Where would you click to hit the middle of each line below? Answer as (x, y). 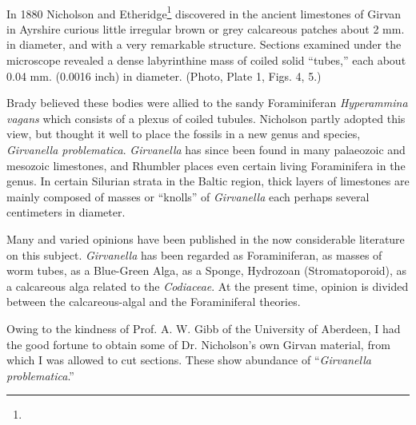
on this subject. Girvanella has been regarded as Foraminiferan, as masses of (194, 254)
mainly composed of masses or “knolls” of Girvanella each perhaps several (188, 196)
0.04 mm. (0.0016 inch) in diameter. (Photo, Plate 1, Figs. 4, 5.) (164, 75)
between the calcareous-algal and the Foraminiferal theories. (154, 302)
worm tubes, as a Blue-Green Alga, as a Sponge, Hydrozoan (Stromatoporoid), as (207, 270)
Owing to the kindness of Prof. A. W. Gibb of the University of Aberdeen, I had (204, 328)
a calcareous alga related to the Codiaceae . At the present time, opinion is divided (208, 286)
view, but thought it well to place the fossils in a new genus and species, (184, 134)
